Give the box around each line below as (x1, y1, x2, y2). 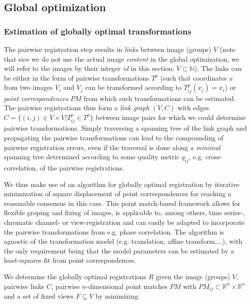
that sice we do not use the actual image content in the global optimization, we (4, 53, 239, 64)
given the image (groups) (156, 271, 230, 281)
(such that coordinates (160, 72, 227, 83)
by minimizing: (95, 290, 140, 301)
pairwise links (4, 281, 45, 291)
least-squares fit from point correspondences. (4, 255, 136, 265)
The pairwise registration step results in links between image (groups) (4, 44, 212, 54)
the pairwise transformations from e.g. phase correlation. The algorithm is (4, 226, 224, 236)
